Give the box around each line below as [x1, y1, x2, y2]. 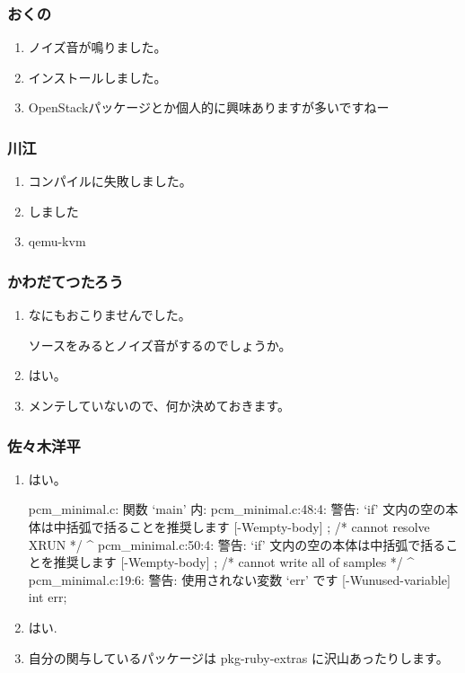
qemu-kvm [28, 232, 86, 251]
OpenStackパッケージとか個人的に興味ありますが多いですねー [28, 98, 390, 117]
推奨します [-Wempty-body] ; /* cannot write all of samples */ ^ [53, 553, 415, 571]
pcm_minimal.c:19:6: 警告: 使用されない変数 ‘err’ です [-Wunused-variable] [28, 570, 451, 589]
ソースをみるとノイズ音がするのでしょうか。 [28, 335, 292, 354]
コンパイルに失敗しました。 [28, 172, 192, 190]
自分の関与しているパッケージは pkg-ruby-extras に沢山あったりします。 [28, 648, 449, 667]
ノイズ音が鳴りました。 [28, 38, 167, 57]
